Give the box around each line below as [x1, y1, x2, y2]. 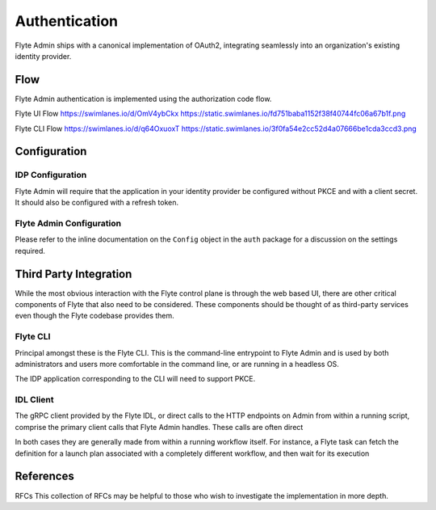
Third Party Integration [15, 267, 132, 280]
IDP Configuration [15, 170, 87, 181]
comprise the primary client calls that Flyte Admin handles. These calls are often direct [15, 422, 304, 432]
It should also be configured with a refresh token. [15, 198, 179, 208]
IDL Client [15, 394, 54, 406]
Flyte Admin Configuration [15, 217, 121, 229]
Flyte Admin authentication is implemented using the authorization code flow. [15, 94, 272, 103]
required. [15, 246, 46, 255]
